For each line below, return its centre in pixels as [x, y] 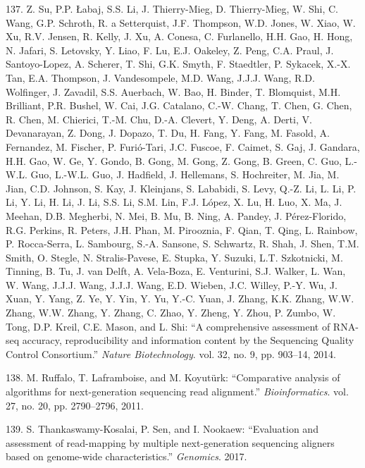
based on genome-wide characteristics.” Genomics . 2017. [126, 456]
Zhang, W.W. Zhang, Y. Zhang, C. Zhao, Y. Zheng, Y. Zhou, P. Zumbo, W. [171, 313]
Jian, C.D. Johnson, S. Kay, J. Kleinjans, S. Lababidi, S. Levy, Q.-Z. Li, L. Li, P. [181, 188]
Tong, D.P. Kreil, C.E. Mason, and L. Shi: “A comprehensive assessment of [168, 326]
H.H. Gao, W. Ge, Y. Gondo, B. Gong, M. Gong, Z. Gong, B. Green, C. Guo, [174, 160]
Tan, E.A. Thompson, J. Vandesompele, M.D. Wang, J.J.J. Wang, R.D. [160, 77]
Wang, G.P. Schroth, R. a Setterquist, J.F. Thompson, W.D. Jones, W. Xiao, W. [181, 22]
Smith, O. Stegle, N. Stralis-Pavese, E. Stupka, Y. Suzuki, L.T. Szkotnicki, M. [174, 257]
